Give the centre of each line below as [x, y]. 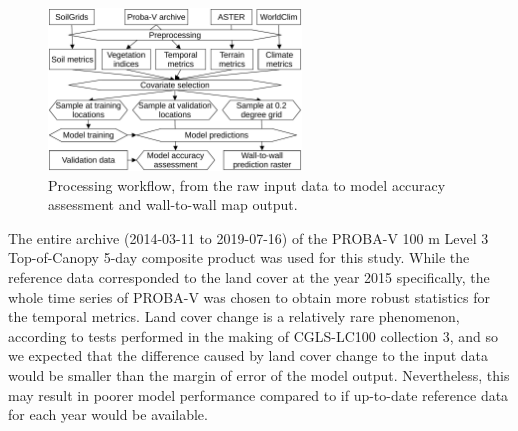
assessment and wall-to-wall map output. [173, 204]
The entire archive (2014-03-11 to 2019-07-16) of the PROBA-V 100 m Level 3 [248, 237]
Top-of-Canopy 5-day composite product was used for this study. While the [239, 257]
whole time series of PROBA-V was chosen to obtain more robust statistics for [249, 296]
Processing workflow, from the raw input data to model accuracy [247, 184]
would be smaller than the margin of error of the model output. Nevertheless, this [259, 374]
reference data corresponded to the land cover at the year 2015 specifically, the [249, 276]
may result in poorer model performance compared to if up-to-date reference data [258, 394]
